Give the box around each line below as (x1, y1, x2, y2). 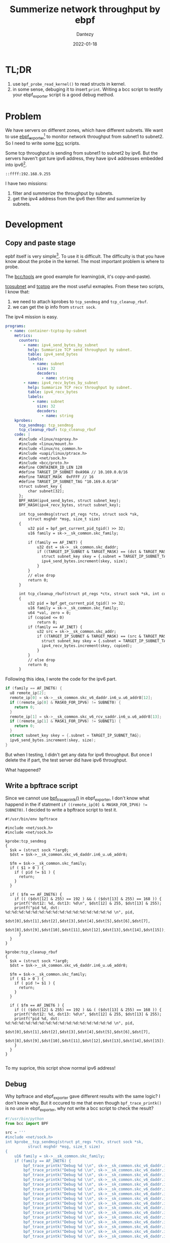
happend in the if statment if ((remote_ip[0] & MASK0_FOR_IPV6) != (5, 801, 148, 808)
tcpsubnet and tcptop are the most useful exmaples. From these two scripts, (5, 283, 164, 289)
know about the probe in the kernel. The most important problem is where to (5, 259, 164, 265)
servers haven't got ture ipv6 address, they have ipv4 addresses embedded (5, 155, 163, 161)
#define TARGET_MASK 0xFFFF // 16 (18, 474, 94, 480)
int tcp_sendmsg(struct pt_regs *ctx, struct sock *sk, (18, 512, 139, 517)
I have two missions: (5, 180, 48, 186)
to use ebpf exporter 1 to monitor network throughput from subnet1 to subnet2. (5, 133, 164, 140)
